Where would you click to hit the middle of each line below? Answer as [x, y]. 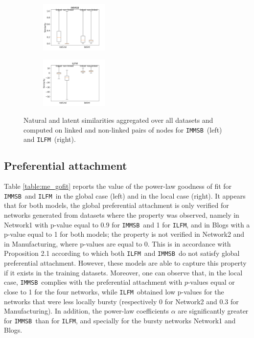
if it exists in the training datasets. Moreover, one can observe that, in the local [123, 272]
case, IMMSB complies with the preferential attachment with [93, 282]
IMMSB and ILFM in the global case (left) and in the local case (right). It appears [125, 195]
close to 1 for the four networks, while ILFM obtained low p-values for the [114, 291]
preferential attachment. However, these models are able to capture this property [125, 263]
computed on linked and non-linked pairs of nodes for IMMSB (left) [123, 129]
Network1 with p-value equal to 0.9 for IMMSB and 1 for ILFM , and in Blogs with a [127, 224]
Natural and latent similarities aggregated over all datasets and [118, 120]
